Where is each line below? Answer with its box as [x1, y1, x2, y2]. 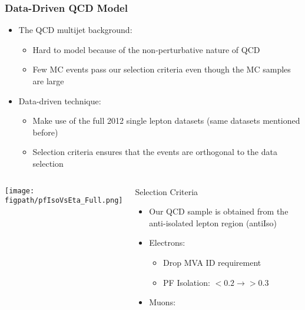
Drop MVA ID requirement [163, 256, 261, 268]
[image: [5, 186, 35, 195]
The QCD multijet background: [18, 24, 132, 36]
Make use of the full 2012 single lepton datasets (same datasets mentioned [32, 114, 300, 127]
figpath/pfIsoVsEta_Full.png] [5, 196, 123, 205]
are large [32, 75, 64, 87]
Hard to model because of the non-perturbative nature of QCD [32, 43, 260, 55]
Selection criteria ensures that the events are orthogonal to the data [32, 146, 277, 158]
